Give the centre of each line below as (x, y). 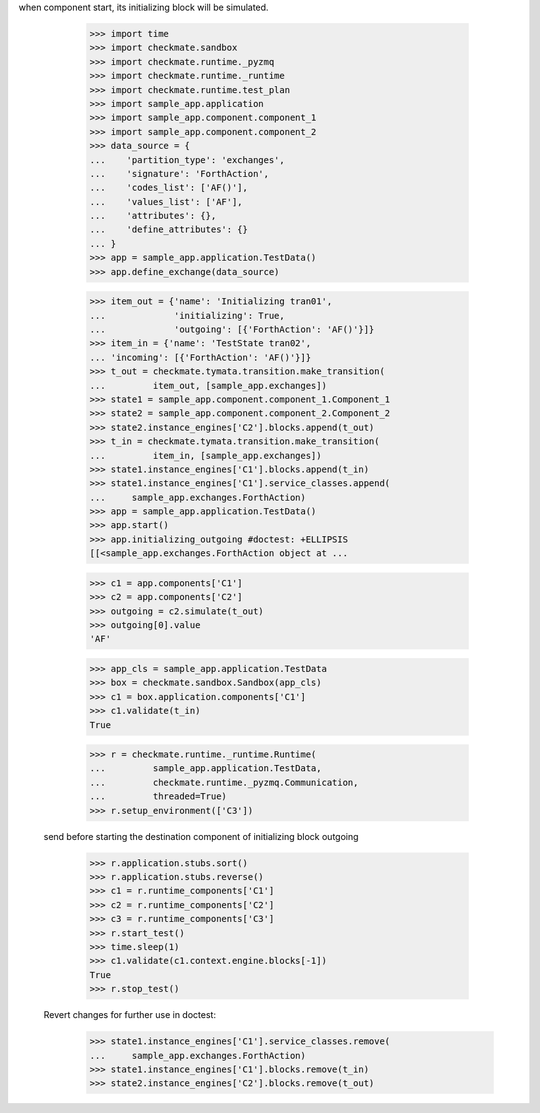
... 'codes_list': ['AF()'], (169, 188)
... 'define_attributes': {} (169, 229)
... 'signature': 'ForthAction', (179, 173)
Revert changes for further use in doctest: (130, 1015)
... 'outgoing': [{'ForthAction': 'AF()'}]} (232, 329)
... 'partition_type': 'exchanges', (187, 159)
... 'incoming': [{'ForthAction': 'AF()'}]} (200, 357)
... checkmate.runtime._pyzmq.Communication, (224, 782)
